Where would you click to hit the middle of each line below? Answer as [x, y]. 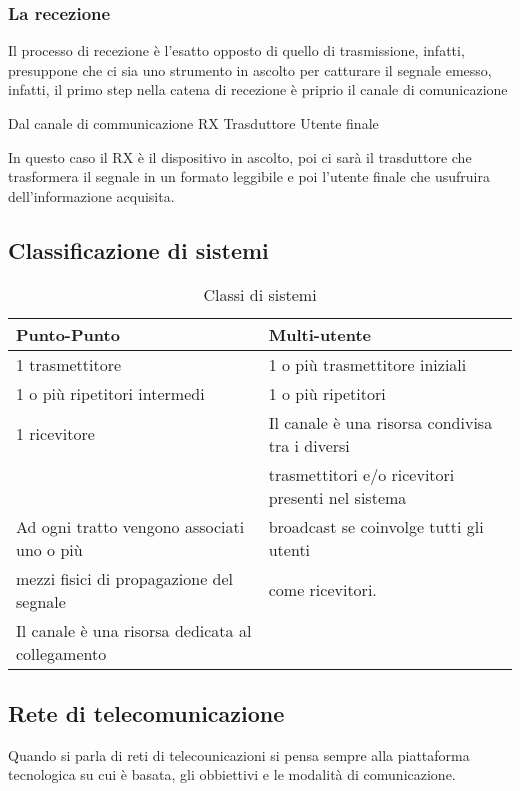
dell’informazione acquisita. [91, 195]
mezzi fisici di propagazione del [125, 578]
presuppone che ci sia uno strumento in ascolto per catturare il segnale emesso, [250, 69]
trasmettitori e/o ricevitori [361, 474]
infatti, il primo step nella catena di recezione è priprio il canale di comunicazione [258, 89]
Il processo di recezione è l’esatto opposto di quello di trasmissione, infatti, [236, 50]
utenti [289, 549]
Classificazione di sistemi [138, 249]
